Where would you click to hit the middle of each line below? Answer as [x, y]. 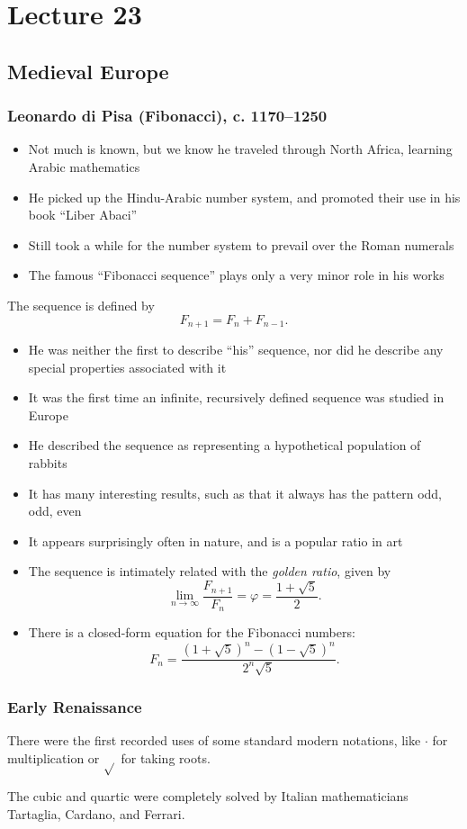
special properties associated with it [127, 367]
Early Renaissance [75, 706]
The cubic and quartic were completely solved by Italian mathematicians [208, 796]
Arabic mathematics [84, 166]
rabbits [48, 462]
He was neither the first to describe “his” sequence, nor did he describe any [236, 349]
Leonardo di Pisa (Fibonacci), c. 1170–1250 [167, 116]
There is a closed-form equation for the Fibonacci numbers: [192, 632]
